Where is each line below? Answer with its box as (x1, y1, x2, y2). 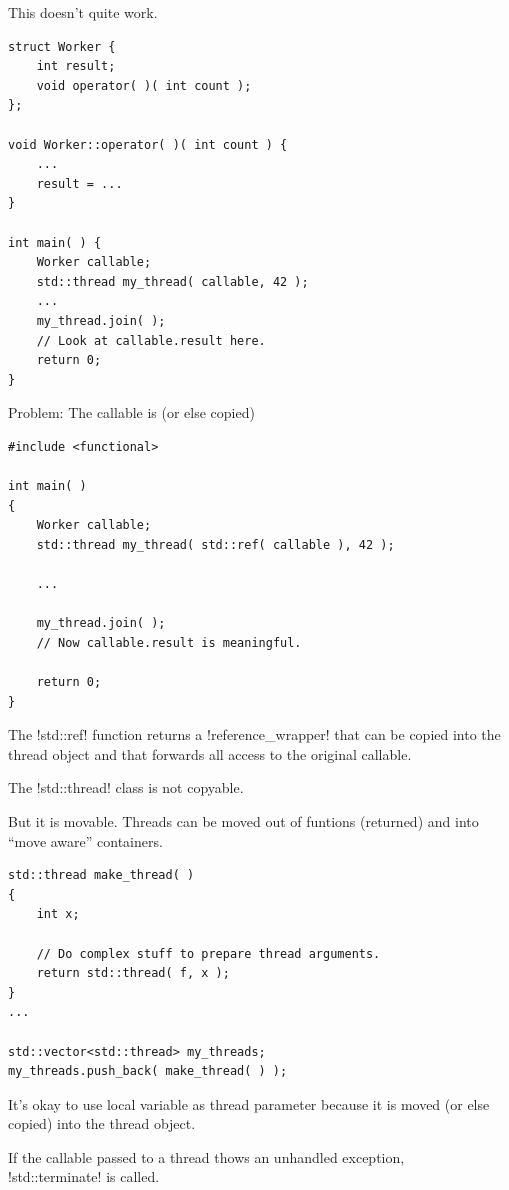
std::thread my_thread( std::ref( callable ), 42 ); (36, 537, 395, 552)
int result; (36, 59, 116, 74)
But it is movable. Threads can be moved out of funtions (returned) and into (8, 810, 479, 831)
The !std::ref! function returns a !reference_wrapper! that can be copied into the (8, 724, 501, 745)
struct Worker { (8, 39, 116, 54)
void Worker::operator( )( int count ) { (8, 137, 288, 152)
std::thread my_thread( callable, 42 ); (36, 274, 309, 289)
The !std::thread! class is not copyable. (8, 777, 244, 798)
